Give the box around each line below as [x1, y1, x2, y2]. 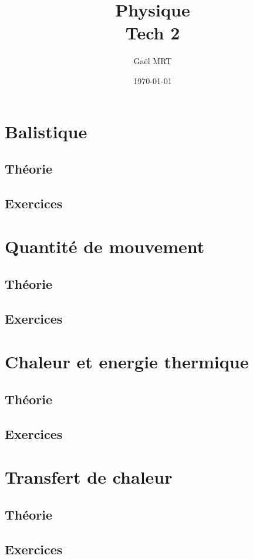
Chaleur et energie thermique [5, 350, 249, 374]
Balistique [5, 119, 87, 143]
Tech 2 [125, 21, 180, 45]
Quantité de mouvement [5, 234, 205, 258]
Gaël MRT [133, 55, 172, 67]
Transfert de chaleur [5, 465, 173, 489]
